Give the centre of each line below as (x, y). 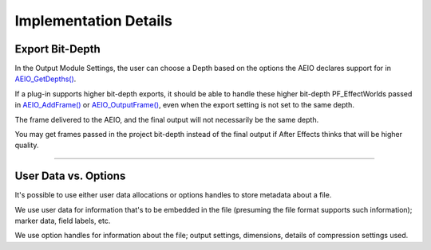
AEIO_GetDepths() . (45, 79)
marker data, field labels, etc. (63, 221)
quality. (27, 145)
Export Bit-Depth (58, 49)
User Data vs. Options (70, 176)
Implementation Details (94, 21)
